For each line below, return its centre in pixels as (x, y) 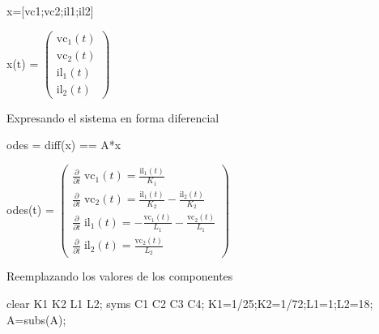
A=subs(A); (36, 319)
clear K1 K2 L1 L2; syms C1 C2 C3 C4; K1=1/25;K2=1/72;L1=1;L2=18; (190, 304)
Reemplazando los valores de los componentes (120, 276)
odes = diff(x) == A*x (64, 145)
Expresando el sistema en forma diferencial (113, 117)
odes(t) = (30, 209)
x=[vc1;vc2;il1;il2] (50, 11)
